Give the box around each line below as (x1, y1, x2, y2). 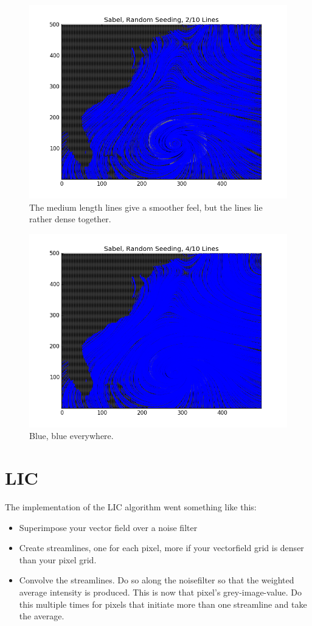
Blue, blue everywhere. (29, 429, 114, 442)
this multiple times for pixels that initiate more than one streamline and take (19, 597, 307, 610)
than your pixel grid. (19, 553, 97, 566)
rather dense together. (29, 213, 111, 225)
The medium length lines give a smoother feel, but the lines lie (29, 200, 263, 213)
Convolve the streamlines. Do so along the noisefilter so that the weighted (19, 574, 294, 586)
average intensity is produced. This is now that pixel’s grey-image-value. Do (19, 586, 302, 599)
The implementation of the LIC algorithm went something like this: (5, 501, 257, 513)
